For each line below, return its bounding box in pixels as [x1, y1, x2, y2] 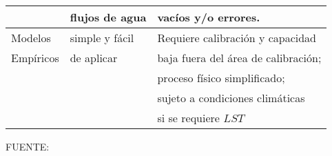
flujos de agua [70, 9, 147, 25]
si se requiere [157, 110, 220, 126]
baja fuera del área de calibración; [157, 50, 322, 66]
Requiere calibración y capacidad [157, 30, 317, 46]
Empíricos [11, 50, 59, 66]
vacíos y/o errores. [157, 9, 260, 25]
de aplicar [70, 50, 118, 66]
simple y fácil [70, 30, 134, 46]
